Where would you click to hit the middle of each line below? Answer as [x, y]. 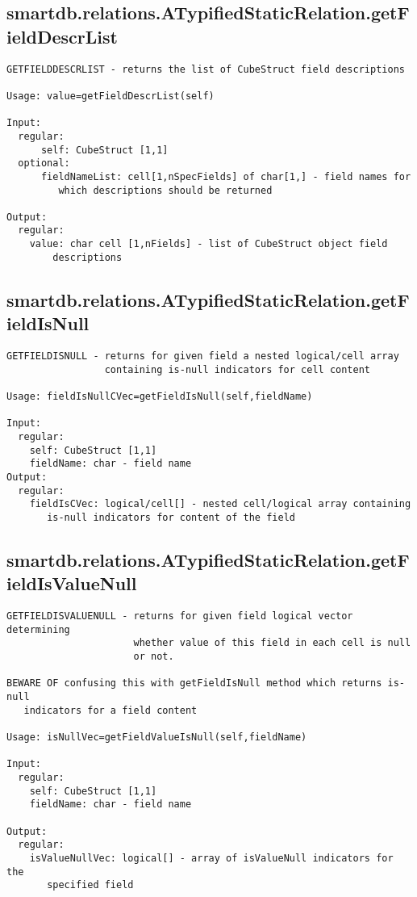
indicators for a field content [111, 710]
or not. [154, 657]
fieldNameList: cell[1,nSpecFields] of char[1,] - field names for [226, 176]
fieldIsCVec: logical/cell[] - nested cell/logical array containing [220, 504]
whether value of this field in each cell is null [272, 643]
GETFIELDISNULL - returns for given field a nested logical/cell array [203, 356]
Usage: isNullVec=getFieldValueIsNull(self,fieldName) [157, 738]
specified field [90, 885]
